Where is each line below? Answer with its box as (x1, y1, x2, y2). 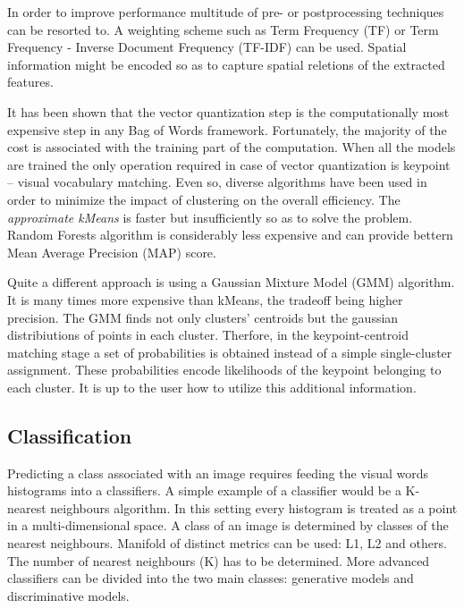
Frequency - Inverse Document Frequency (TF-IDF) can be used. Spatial (7, 38, 407, 56)
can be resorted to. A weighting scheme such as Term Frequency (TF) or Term (7, 20, 439, 38)
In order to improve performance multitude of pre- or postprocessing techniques (7, 3, 444, 21)
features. (7, 72, 54, 91)
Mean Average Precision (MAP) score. (7, 242, 216, 261)
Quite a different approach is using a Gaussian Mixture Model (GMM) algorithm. (7, 273, 455, 291)
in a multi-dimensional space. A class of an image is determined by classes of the (7, 516, 449, 535)
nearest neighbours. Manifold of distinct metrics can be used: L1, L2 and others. (7, 534, 447, 553)
